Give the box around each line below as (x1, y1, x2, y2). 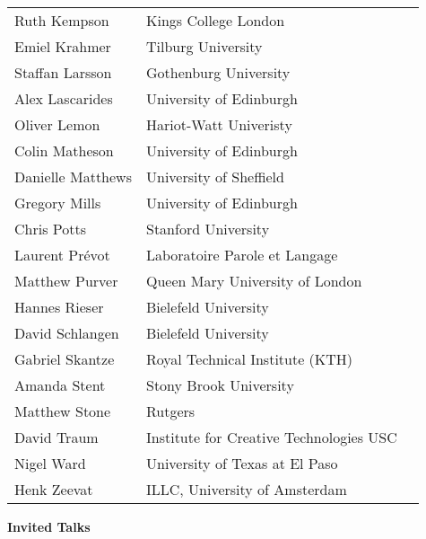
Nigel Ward (14, 453, 86, 473)
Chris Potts (14, 218, 87, 239)
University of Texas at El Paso (145, 453, 338, 473)
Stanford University (145, 218, 270, 239)
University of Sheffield (145, 166, 284, 187)
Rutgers (145, 401, 196, 421)
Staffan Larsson (14, 62, 112, 83)
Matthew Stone (14, 401, 111, 421)
